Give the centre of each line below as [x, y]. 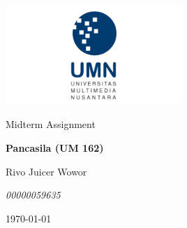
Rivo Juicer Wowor [46, 171]
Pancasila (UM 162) [55, 147]
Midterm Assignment [51, 124]
